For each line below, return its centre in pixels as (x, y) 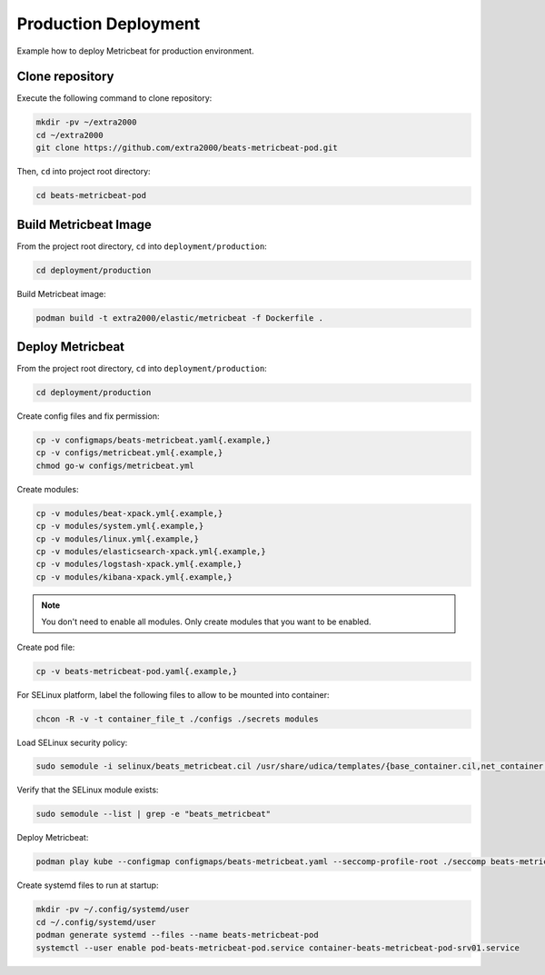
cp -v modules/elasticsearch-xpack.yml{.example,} (151, 552)
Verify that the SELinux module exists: (88, 790)
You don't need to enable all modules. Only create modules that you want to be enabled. (206, 622)
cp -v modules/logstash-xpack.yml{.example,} (139, 564)
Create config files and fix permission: (88, 416)
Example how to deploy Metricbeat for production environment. (135, 51)
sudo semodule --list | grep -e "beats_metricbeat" (154, 814)
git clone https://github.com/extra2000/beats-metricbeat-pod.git (187, 148)
